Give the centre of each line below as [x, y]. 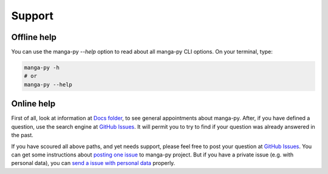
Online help [33, 104]
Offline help [34, 37]
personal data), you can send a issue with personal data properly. [93, 163]
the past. [22, 135]
